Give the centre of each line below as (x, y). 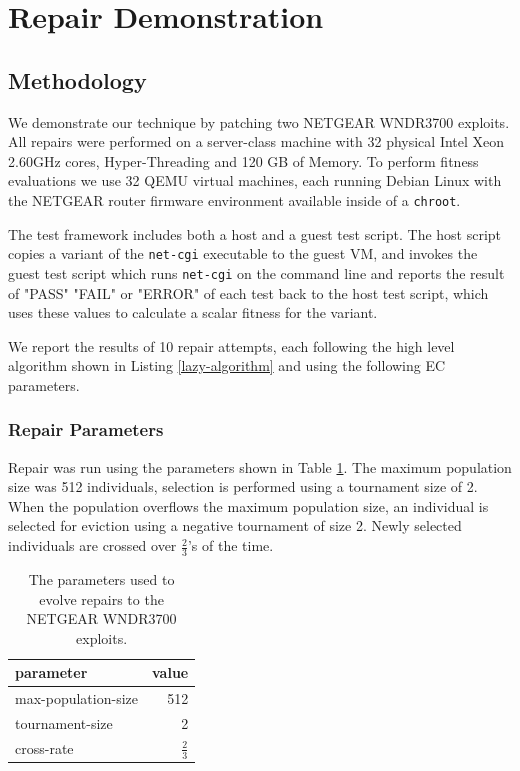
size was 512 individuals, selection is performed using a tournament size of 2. (243, 486)
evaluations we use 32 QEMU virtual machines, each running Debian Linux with (255, 180)
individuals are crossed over (92, 545)
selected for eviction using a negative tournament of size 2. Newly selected (235, 525)
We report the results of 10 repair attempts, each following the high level (231, 345)
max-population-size (76, 698)
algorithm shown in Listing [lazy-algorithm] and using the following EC (227, 365)
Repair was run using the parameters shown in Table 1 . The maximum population (260, 466)
